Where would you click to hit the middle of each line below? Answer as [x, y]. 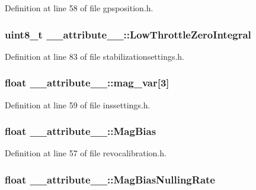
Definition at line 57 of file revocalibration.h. [86, 153]
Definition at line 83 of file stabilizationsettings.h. [95, 56]
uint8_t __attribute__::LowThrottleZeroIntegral [128, 34]
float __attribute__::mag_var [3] [87, 83]
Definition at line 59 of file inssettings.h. [78, 104]
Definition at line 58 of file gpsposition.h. [79, 8]
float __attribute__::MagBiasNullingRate [110, 179]
